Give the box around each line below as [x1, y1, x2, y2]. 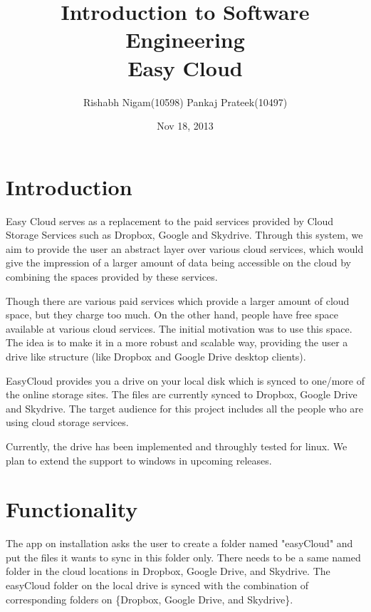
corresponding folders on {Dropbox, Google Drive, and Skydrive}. [6, 591, 293, 606]
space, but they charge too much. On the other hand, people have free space [6, 307, 338, 322]
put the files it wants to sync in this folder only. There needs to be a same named [6, 549, 361, 564]
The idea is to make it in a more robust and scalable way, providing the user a [6, 335, 348, 350]
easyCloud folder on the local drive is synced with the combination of [6, 578, 308, 593]
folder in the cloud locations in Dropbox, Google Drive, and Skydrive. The [6, 564, 330, 579]
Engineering [125, 25, 245, 54]
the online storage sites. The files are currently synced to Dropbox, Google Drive [6, 387, 357, 402]
